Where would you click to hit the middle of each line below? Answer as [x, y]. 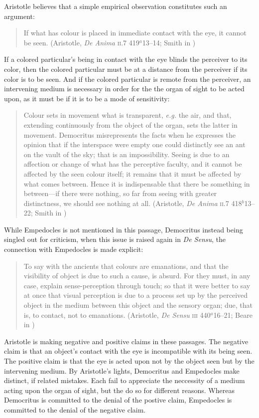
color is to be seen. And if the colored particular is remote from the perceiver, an [128, 79]
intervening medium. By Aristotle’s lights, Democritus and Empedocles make [122, 370]
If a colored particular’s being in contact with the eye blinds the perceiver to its [126, 59]
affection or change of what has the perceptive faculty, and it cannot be [133, 164]
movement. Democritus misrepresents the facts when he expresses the [129, 134]
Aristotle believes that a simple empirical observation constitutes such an [116, 6]
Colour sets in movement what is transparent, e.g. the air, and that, [128, 115]
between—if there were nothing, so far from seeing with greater [120, 193]
